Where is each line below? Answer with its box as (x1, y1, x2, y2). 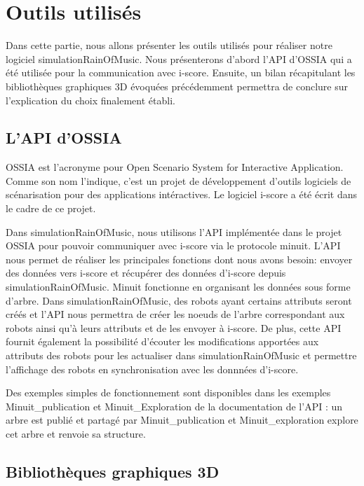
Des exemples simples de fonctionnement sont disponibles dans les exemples (6, 385, 331, 400)
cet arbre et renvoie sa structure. (6, 426, 146, 440)
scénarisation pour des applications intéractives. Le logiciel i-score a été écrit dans (6, 187, 357, 202)
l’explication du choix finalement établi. (6, 92, 175, 107)
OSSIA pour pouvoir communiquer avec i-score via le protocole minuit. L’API (6, 238, 341, 253)
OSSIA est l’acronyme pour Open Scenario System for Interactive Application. (6, 160, 344, 174)
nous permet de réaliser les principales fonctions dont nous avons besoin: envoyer (6, 251, 353, 266)
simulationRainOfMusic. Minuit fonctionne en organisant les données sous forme (6, 279, 351, 294)
